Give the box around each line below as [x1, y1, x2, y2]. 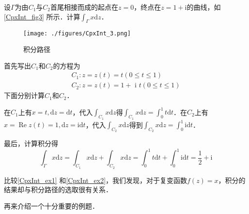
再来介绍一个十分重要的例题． [4, 200, 99, 211]
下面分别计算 [4, 90, 45, 100]
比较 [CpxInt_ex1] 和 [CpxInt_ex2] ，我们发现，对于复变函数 [4, 175, 187, 185]
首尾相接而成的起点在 [50, 2, 119, 12]
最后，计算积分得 [4, 138, 58, 148]
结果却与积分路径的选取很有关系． [4, 184, 112, 195]
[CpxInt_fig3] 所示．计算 [4, 11, 80, 21]
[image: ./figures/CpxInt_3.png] [23, 30, 131, 37]
